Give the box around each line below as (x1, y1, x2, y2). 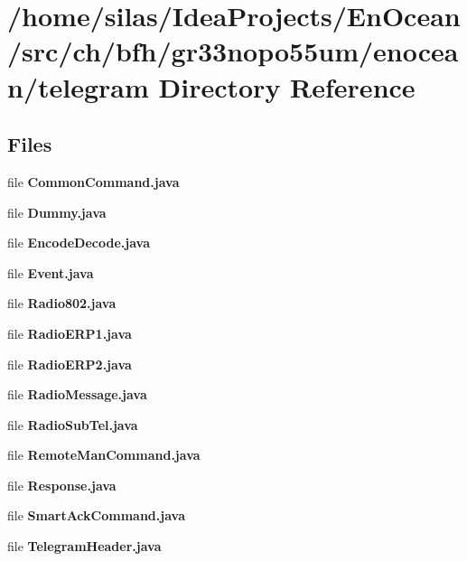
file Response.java (7, 475, 117, 494)
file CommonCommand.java (7, 172, 180, 191)
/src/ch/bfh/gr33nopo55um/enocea (7, 33, 459, 70)
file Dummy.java (7, 202, 107, 221)
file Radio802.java (7, 294, 117, 313)
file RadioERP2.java (7, 354, 132, 373)
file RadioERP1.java (7, 323, 132, 342)
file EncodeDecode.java (7, 233, 150, 252)
